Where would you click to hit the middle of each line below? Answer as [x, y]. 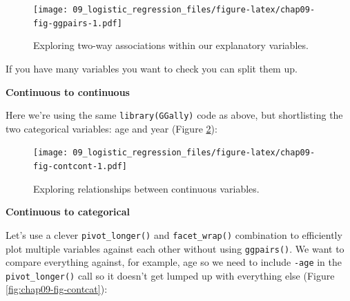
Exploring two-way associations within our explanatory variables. [171, 45]
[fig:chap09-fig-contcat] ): [57, 289]
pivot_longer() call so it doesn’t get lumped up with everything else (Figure [170, 275]
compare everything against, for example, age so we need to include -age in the [174, 262]
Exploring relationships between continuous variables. [146, 188]
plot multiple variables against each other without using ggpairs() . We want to [175, 248]
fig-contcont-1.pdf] [80, 166]
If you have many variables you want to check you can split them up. [152, 68]
